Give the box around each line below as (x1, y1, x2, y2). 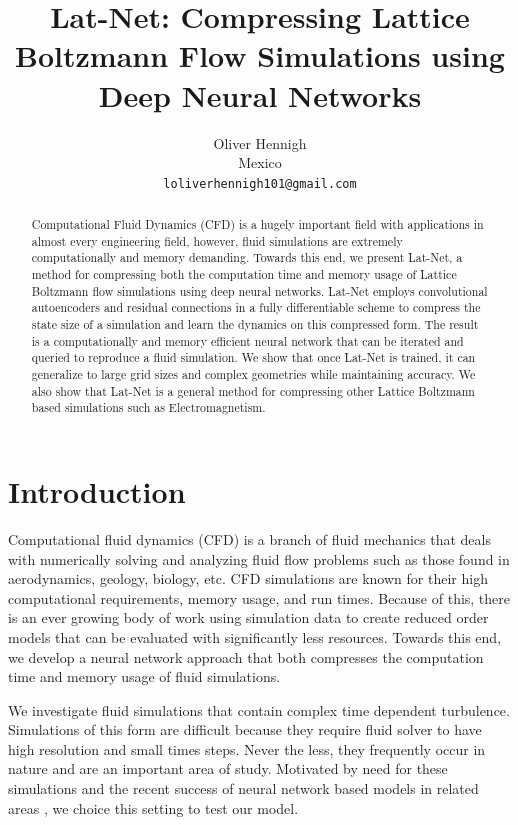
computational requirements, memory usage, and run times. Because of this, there (8, 587, 511, 608)
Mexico (238, 152, 282, 173)
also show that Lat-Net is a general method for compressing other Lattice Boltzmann (31, 382, 475, 399)
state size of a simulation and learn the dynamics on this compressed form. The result (31, 316, 479, 333)
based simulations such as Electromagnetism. (31, 399, 266, 416)
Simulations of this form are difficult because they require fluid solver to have (8, 719, 482, 740)
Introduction (8, 471, 186, 512)
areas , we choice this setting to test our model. (8, 797, 299, 818)
